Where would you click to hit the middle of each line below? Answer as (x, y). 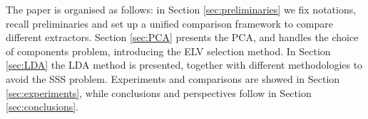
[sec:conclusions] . (42, 107)
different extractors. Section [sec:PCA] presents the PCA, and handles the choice (182, 37)
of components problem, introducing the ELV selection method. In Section (168, 51)
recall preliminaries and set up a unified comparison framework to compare (170, 23)
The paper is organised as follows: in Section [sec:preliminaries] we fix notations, (181, 9)
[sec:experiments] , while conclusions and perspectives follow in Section (159, 92)
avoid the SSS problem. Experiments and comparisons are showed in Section (173, 78)
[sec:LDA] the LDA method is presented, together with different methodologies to (184, 65)
